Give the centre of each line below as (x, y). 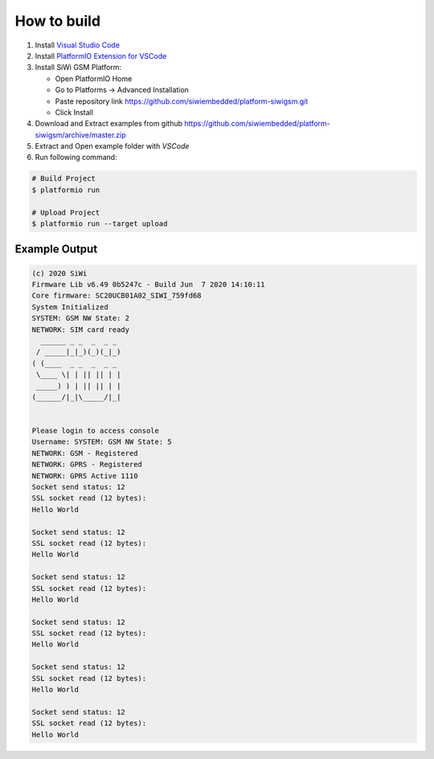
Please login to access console (96, 431)
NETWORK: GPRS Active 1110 (85, 476)
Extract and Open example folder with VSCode (112, 146)
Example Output (56, 249)
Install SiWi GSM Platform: (78, 68)
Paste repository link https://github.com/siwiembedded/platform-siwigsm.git (182, 101)
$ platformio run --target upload (100, 224)
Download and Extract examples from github (109, 124)
